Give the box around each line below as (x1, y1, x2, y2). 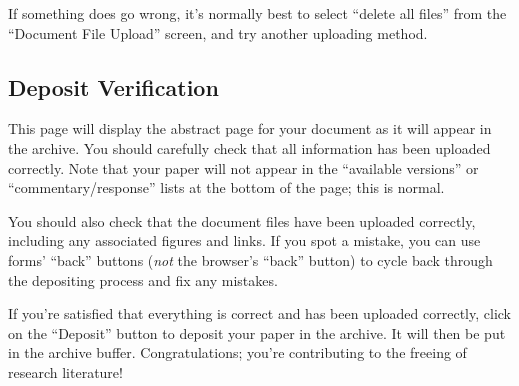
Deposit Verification (8, 71, 219, 102)
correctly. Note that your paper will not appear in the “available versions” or (8, 157, 479, 178)
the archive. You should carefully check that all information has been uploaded (8, 137, 491, 158)
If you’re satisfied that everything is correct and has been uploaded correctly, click (8, 303, 511, 324)
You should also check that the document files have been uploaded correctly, (8, 210, 476, 231)
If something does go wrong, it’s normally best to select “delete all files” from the (8, 3, 507, 23)
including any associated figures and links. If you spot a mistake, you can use (8, 230, 481, 251)
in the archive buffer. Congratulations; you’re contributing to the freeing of (8, 342, 467, 363)
